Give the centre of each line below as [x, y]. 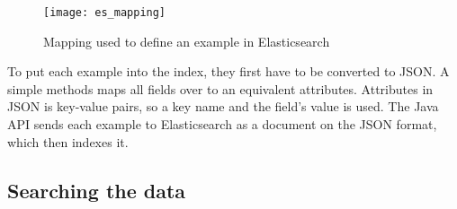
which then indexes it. [68, 141]
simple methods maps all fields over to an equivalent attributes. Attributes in [220, 88]
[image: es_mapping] [105, 13]
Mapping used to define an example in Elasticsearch [187, 41]
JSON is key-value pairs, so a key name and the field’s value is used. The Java [223, 106]
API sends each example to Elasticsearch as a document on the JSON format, [222, 124]
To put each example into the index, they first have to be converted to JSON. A [228, 71]
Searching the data [97, 190]
